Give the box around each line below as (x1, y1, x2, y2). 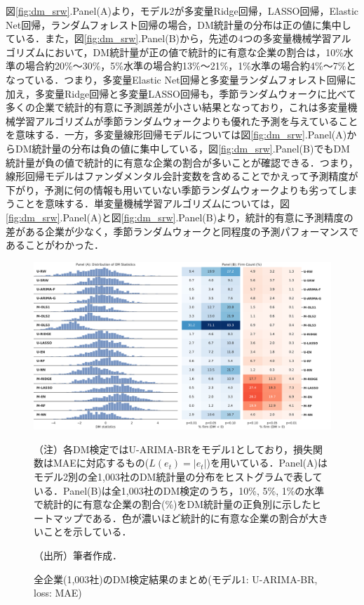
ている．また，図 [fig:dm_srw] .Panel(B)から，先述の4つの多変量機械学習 (6, 31, 332, 46)
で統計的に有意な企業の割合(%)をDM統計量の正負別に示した (34, 497, 312, 512)
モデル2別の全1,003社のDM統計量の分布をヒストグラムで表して (34, 469, 323, 483)
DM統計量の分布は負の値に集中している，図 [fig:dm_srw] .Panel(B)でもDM (15, 141, 350, 155)
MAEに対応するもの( (53, 455, 149, 470)
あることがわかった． (6, 238, 104, 252)
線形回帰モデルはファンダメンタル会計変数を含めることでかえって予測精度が (6, 169, 358, 183)
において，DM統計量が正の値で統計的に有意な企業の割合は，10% (44, 44, 344, 59)
